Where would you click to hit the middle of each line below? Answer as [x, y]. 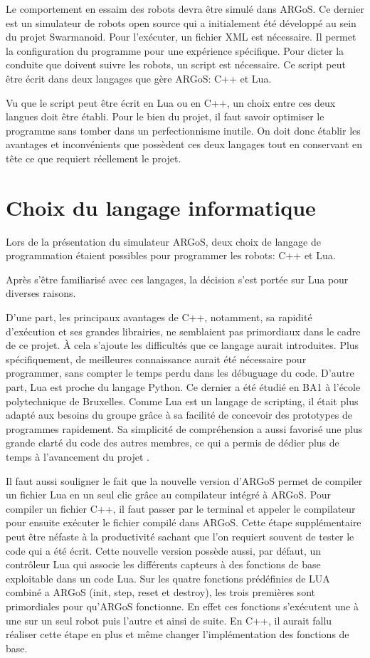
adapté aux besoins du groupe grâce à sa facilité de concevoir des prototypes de [179, 415]
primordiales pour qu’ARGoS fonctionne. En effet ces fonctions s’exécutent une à [182, 606]
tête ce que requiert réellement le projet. [94, 158]
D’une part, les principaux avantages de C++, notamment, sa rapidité [159, 317]
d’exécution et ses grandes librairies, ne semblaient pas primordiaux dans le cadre [183, 331]
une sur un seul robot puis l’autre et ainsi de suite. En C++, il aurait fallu [169, 620]
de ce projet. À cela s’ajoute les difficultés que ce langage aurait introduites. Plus [183, 345]
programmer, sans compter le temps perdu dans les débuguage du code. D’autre [180, 373]
